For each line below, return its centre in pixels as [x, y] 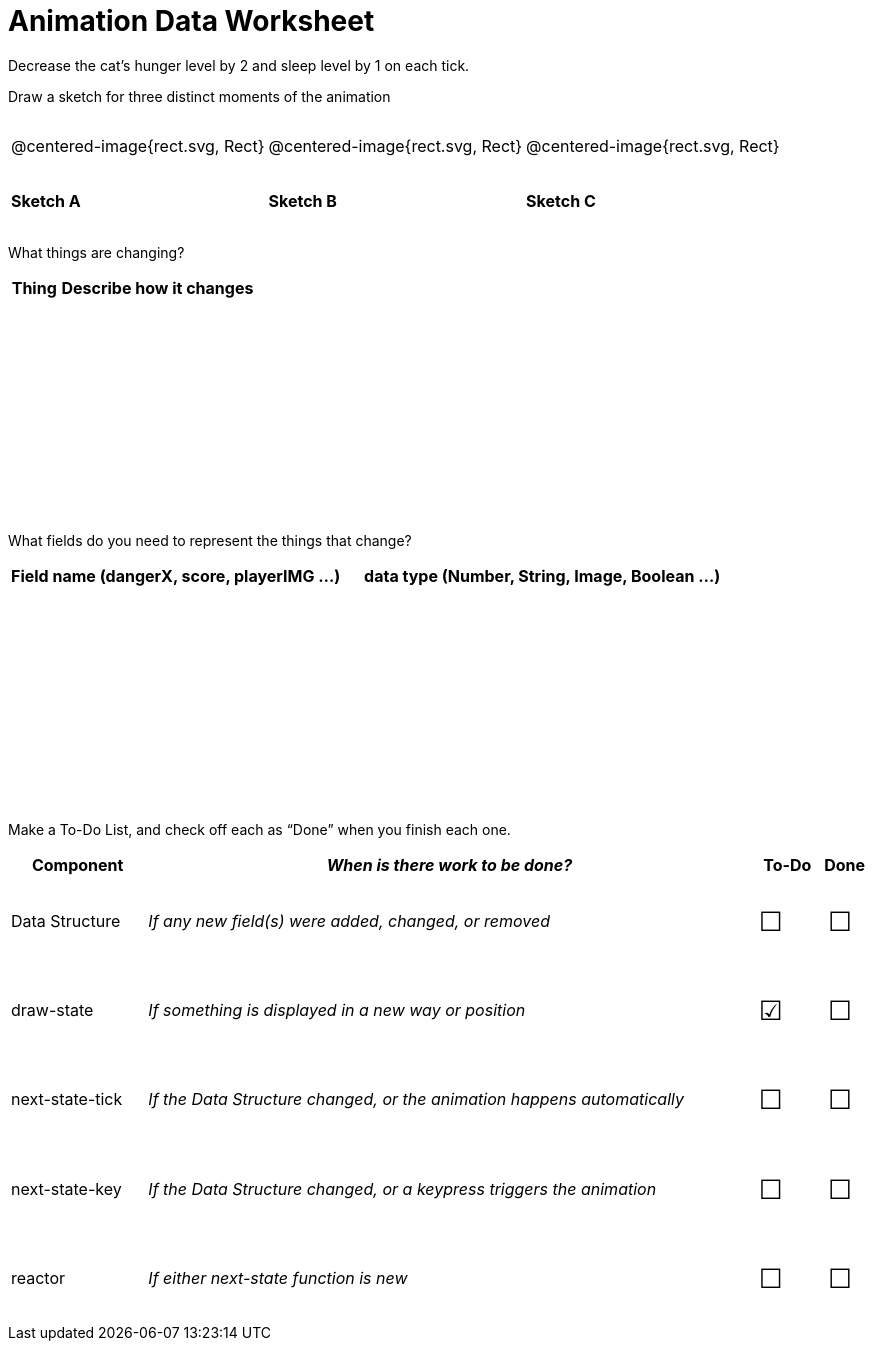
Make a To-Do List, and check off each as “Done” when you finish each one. [259, 829]
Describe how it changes [157, 287]
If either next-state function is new [278, 1278]
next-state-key [66, 1188]
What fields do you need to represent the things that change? [210, 541]
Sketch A [46, 200]
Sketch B [302, 200]
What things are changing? [96, 252]
